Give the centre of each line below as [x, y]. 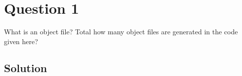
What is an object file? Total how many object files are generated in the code [121, 32]
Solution [26, 67]
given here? [21, 41]
